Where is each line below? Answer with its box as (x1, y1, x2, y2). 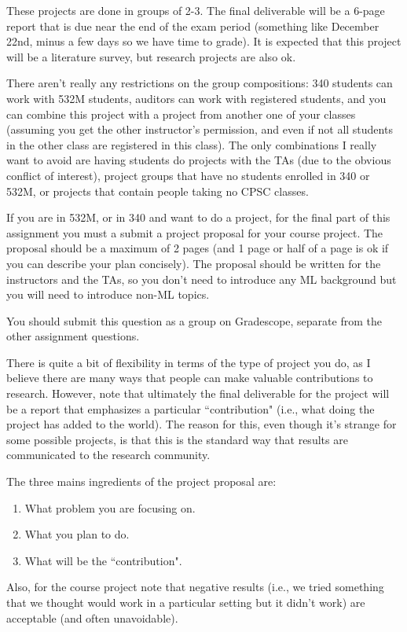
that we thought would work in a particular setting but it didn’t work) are (6, 594, 365, 610)
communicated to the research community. (6, 446, 211, 463)
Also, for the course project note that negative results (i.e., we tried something (6, 579, 384, 595)
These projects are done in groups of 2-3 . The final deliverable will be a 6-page (6, 2, 385, 18)
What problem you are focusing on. (24, 499, 196, 516)
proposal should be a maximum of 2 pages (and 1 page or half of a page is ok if (6, 240, 389, 256)
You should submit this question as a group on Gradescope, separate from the (6, 312, 382, 329)
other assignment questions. (6, 328, 140, 344)
